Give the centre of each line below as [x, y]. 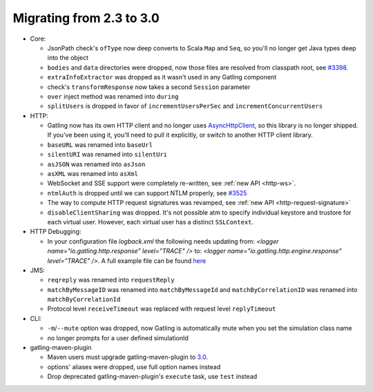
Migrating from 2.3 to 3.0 [86, 18]
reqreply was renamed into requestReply [111, 280]
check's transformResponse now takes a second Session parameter [149, 87]
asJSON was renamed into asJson [96, 164]
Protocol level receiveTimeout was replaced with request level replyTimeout [162, 309]
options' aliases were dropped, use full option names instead [134, 366]
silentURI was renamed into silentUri [107, 155]
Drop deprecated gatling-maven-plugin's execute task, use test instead [152, 377]
